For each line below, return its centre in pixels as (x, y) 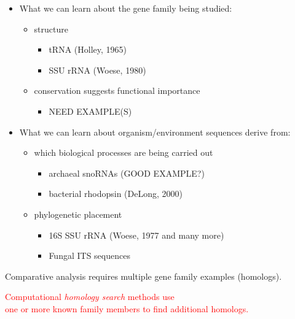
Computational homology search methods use (90, 297)
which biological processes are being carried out (124, 152)
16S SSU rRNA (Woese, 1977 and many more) (136, 235)
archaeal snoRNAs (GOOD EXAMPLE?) (127, 173)
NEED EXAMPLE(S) (90, 111)
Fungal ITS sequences (89, 256)
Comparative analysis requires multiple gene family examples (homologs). (144, 276)
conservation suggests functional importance (117, 90)
